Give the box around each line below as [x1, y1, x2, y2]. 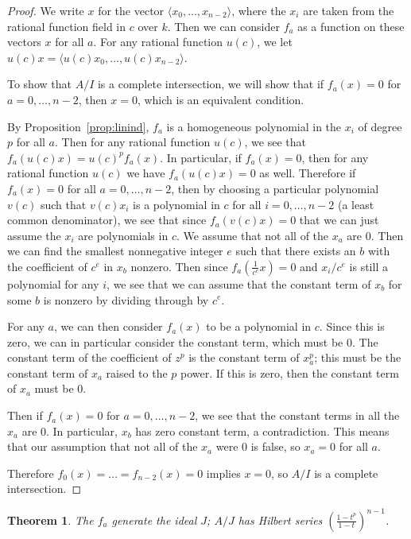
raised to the [106, 364, 168, 381]
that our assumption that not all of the [7, 438, 198, 455]
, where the [231, 2, 286, 18]
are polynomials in [78, 227, 169, 243]
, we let [257, 33, 293, 50]
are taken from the [303, 2, 394, 18]
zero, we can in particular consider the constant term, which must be [7, 333, 343, 350]
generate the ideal [111, 511, 197, 528]
